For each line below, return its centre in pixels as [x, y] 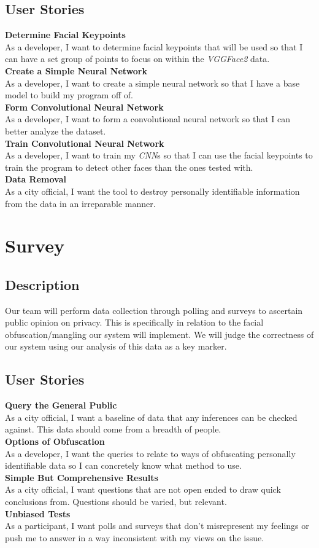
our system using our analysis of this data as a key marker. [116, 346]
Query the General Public [61, 405]
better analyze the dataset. [56, 131]
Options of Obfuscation [55, 441]
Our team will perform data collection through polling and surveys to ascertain [154, 310]
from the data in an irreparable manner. [80, 203]
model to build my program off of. [69, 95]
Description [42, 284]
